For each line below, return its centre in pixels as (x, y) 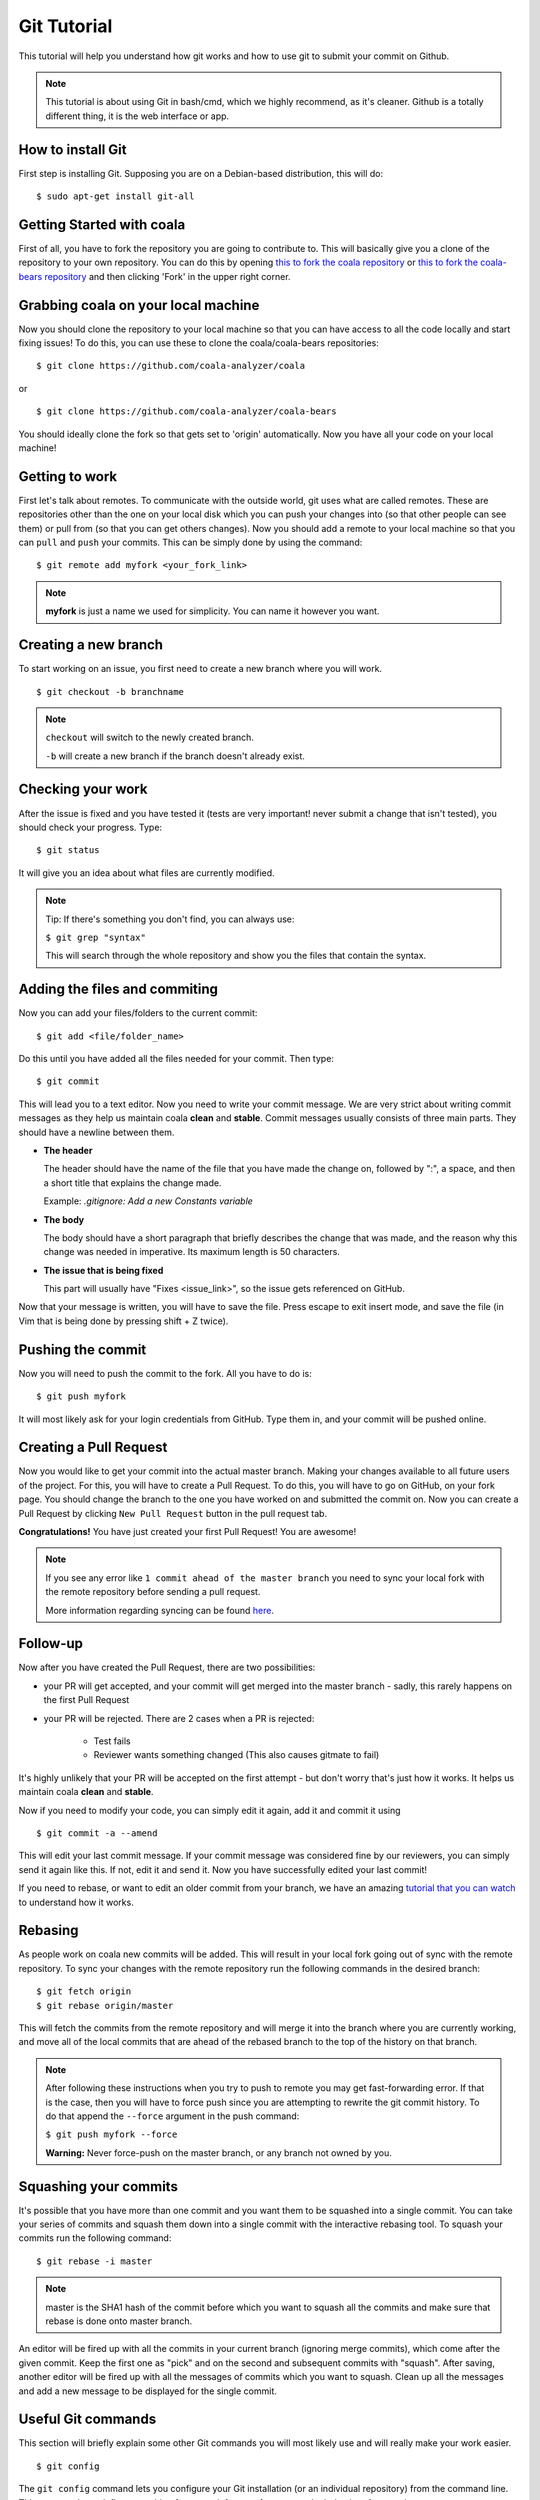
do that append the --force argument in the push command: (172, 2116)
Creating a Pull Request (93, 1447)
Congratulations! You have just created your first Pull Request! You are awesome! (187, 1532)
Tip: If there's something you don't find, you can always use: (170, 919)
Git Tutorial (65, 26)
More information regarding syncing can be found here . (160, 1610)
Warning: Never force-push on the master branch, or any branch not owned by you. (218, 2152)
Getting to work (68, 476)
